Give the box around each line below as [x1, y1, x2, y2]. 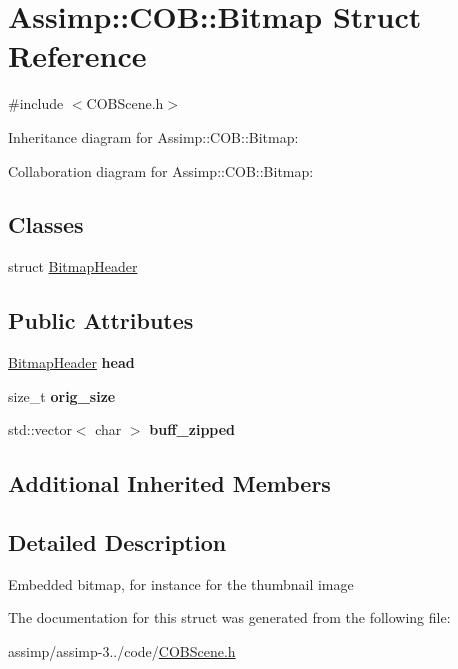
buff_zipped [149, 419, 236, 440]
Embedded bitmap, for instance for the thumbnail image [8, 573, 354, 594]
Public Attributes [8, 305, 194, 336]
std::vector [8, 419, 72, 440]
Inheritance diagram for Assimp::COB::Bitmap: [8, 126, 299, 147]
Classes [8, 209, 84, 240]
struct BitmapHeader [8, 256, 138, 277]
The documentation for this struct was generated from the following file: [8, 607, 451, 628]
